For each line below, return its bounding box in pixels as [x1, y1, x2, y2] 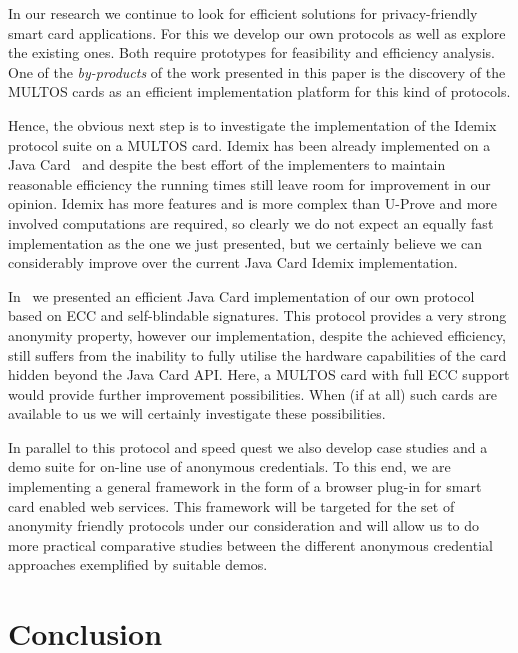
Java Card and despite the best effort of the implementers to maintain [8, 154, 446, 175]
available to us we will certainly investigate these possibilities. [8, 403, 386, 424]
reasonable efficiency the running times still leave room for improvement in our [8, 173, 491, 194]
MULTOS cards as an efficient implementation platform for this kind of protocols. [8, 81, 511, 102]
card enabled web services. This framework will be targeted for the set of [8, 495, 455, 516]
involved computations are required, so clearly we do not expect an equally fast [8, 212, 494, 233]
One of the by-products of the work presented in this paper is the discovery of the [8, 61, 506, 82]
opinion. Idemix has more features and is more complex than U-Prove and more [8, 193, 498, 214]
